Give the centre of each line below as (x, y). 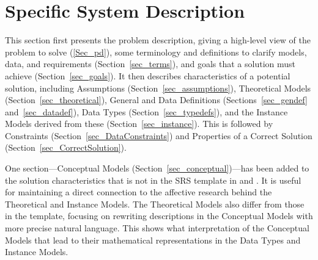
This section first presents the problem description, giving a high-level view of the (158, 40)
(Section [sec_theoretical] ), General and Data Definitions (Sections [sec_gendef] (156, 100)
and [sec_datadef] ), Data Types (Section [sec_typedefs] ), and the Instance (146, 111)
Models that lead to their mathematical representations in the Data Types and (153, 240)
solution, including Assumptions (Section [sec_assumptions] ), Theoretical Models (158, 88)
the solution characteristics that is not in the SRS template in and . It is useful (153, 180)
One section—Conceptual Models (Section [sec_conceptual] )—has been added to (157, 168)
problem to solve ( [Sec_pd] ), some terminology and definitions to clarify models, (156, 52)
